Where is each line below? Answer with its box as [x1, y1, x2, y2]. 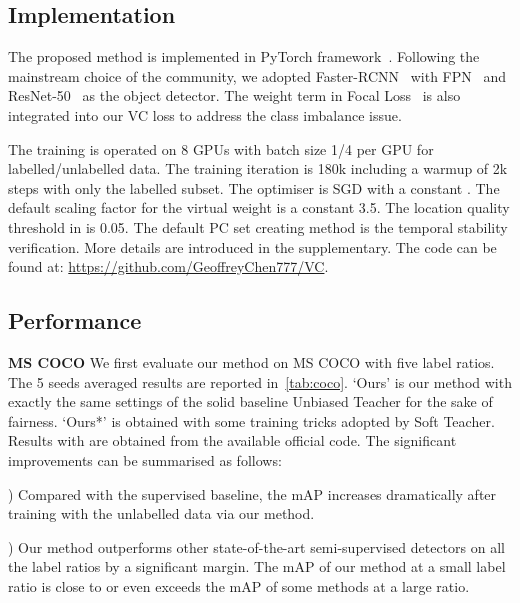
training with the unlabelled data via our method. [8, 503, 315, 524]
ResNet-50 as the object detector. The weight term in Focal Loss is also [8, 85, 461, 106]
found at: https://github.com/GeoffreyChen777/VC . [8, 256, 329, 277]
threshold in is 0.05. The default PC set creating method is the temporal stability [8, 216, 508, 237]
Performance [8, 305, 142, 336]
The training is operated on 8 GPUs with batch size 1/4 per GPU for [8, 138, 434, 159]
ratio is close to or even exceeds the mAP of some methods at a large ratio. [8, 575, 470, 596]
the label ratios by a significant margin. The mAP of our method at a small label [8, 556, 506, 577]
